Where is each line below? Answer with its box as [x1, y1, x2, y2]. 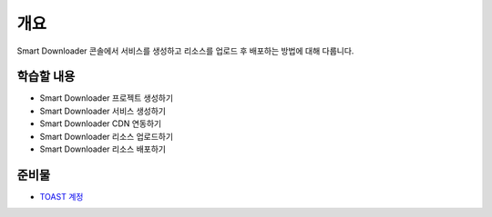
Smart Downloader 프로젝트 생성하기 [39, 93, 173, 104]
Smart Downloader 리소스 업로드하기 [39, 131, 173, 142]
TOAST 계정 [39, 191, 84, 202]
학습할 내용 [16, 69, 76, 84]
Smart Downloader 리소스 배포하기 [39, 143, 166, 154]
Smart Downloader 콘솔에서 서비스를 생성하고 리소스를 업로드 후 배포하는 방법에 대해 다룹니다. [16, 45, 354, 56]
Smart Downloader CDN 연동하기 [39, 118, 162, 129]
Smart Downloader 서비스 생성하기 [39, 105, 166, 116]
